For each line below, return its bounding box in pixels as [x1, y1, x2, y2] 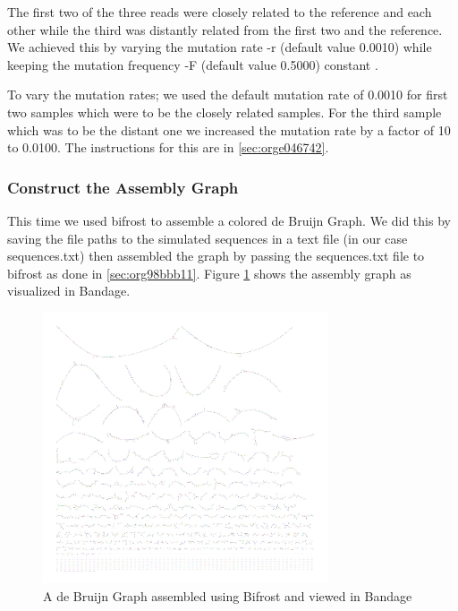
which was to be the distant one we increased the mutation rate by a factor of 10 [7, 120, 451, 139]
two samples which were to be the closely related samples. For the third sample [7, 102, 442, 121]
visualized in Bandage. [7, 281, 131, 300]
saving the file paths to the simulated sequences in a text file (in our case [7, 228, 408, 247]
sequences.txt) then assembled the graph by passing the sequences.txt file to [7, 246, 425, 265]
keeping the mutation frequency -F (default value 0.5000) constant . [7, 55, 378, 73]
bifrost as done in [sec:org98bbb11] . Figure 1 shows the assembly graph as [7, 263, 411, 282]
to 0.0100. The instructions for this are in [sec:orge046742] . [7, 138, 329, 157]
